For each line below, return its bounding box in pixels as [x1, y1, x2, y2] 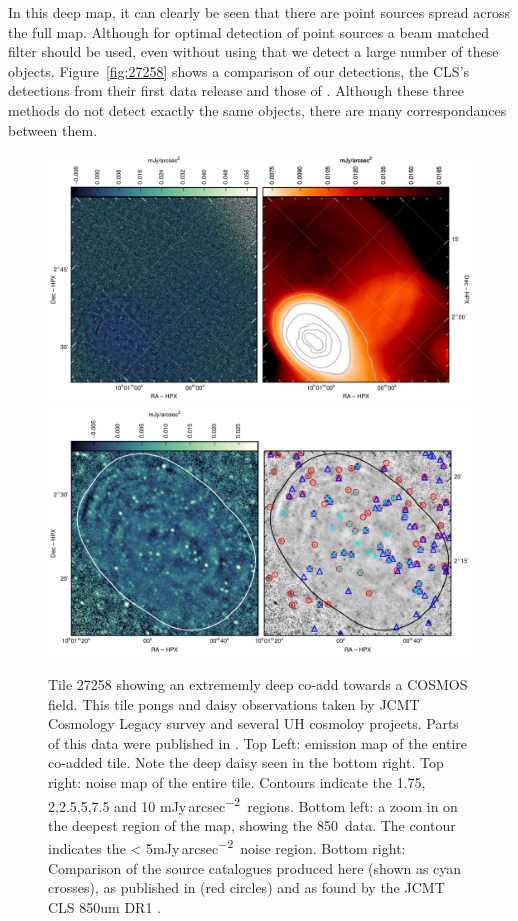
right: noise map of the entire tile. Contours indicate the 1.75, [48, 772, 426, 793]
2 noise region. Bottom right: [227, 835, 406, 859]
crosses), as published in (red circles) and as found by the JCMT [48, 877, 445, 898]
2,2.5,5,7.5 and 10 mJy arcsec [48, 795, 226, 816]
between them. [8, 119, 98, 140]
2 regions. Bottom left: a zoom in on [234, 792, 458, 816]
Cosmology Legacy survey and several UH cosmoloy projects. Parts [48, 713, 459, 734]
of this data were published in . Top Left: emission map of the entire [48, 732, 468, 753]
